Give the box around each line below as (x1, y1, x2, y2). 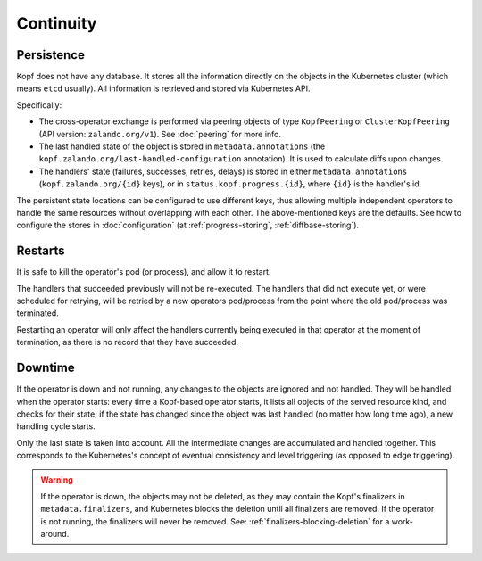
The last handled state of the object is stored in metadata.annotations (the (38, 141, 326, 152)
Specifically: (16, 99, 62, 111)
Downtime (16, 360, 75, 375)
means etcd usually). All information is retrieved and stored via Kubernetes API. (16, 83, 311, 94)
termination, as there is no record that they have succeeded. (16, 337, 239, 348)
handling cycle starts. (16, 421, 96, 432)
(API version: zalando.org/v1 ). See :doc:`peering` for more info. (38, 128, 281, 139)
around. (40, 529, 70, 540)
